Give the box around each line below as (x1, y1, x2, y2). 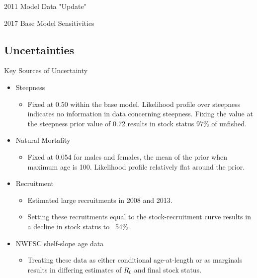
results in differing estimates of (27, 264, 122, 275)
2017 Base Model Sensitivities (4, 17, 94, 28)
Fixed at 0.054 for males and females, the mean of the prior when (27, 151, 227, 162)
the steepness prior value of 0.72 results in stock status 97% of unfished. (27, 118, 247, 128)
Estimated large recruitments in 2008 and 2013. (27, 194, 172, 205)
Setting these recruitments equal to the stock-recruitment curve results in (27, 211, 251, 222)
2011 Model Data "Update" (4, 1, 86, 11)
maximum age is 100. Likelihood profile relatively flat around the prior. (27, 161, 245, 172)
